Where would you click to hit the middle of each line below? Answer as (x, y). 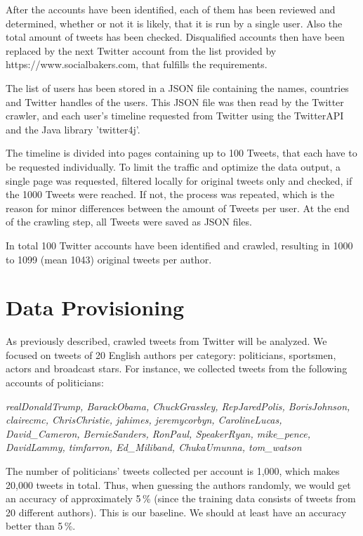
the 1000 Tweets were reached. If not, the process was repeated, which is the (170, 194)
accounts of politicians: (55, 382)
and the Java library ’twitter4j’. (73, 129)
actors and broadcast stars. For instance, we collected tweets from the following (177, 368)
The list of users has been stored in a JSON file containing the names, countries (177, 87)
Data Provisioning (95, 307)
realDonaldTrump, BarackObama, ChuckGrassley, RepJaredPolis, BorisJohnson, (178, 406)
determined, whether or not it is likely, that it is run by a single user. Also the (174, 23)
